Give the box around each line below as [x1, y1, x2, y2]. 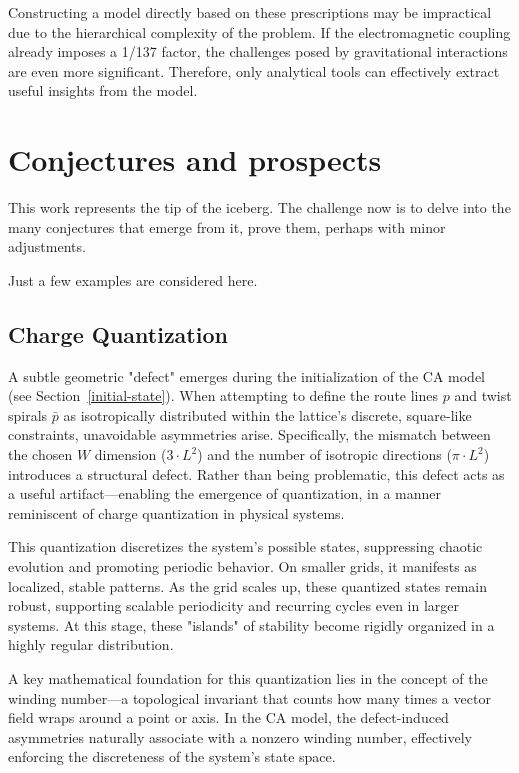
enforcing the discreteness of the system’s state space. [8, 746, 336, 767]
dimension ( [94, 444, 167, 465]
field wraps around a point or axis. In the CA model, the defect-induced [8, 707, 449, 728]
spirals [8, 404, 48, 425]
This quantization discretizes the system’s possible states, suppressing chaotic [8, 536, 483, 557]
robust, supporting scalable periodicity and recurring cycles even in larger [8, 595, 459, 616]
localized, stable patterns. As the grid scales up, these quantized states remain [8, 575, 488, 596]
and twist [454, 385, 512, 406]
